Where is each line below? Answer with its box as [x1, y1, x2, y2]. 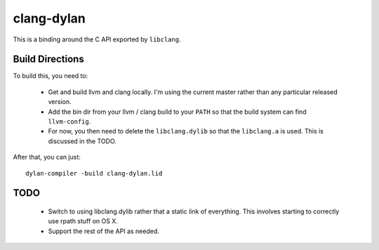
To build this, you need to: [13, 72, 88, 80]
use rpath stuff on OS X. [48, 217, 119, 225]
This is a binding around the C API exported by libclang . [13, 35, 181, 44]
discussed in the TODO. [48, 137, 117, 145]
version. [48, 98, 72, 106]
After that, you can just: [13, 153, 81, 162]
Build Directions [13, 53, 84, 65]
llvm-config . [48, 117, 91, 126]
